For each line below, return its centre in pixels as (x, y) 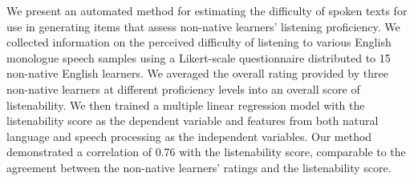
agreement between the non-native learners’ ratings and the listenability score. (199, 167)
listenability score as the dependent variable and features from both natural (193, 121)
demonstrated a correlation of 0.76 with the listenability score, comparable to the (206, 152)
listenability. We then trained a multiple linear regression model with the (186, 105)
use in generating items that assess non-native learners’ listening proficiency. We (203, 26)
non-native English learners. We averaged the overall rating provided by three (197, 73)
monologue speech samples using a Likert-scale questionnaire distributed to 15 (199, 57)
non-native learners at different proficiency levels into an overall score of (183, 88)
